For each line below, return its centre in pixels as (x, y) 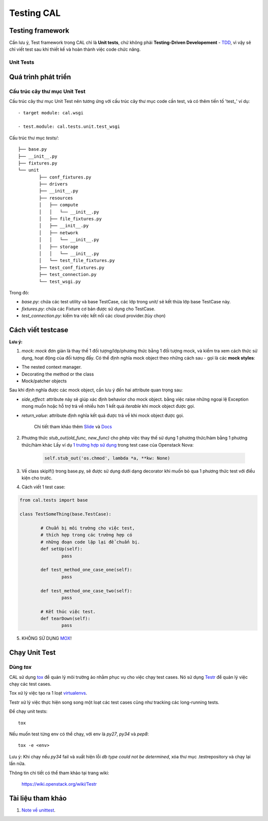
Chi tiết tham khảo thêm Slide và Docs (73, 426)
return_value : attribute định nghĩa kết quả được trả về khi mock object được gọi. (103, 415)
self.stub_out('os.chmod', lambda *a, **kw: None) (107, 458)
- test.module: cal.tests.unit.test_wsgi (69, 127)
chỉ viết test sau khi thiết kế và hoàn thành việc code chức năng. (75, 49)
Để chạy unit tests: (28, 712)
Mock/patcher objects (44, 381)
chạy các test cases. (30, 684)
